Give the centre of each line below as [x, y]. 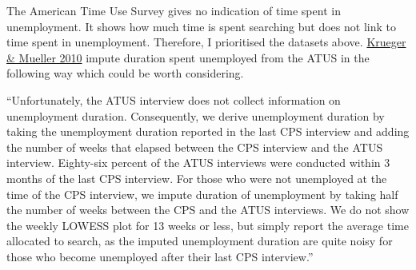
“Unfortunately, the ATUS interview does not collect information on [174, 99]
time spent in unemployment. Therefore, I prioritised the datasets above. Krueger [206, 42]
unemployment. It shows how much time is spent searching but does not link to [201, 26]
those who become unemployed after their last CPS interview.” [160, 256]
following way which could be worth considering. [125, 73]
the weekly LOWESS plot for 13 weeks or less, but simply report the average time [208, 225]
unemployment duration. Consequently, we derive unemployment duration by [196, 115]
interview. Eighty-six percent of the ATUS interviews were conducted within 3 [198, 163]
